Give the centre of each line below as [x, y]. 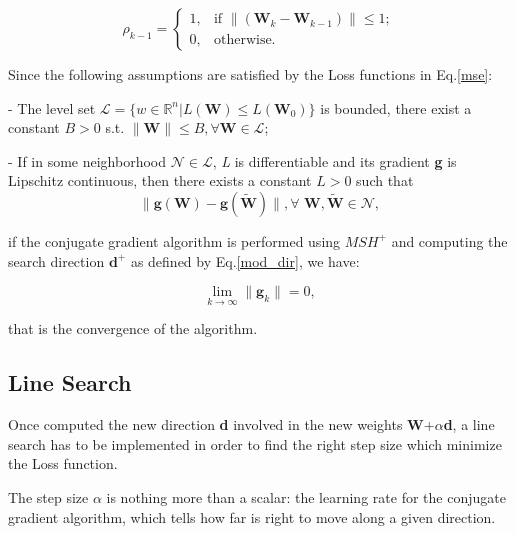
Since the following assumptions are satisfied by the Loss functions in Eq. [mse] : [250, 74]
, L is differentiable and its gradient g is [334, 160]
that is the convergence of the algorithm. [133, 328]
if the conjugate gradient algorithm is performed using [174, 240]
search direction [56, 260]
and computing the [449, 240]
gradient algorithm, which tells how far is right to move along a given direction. [252, 516]
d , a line [469, 424]
